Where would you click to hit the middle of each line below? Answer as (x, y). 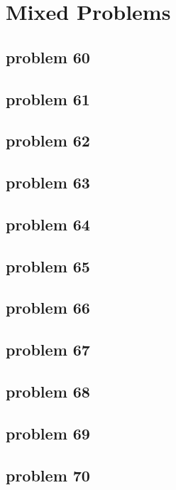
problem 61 (48, 98)
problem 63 (48, 182)
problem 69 (48, 433)
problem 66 (48, 308)
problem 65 (48, 266)
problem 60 (48, 57)
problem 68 (48, 392)
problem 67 (48, 350)
